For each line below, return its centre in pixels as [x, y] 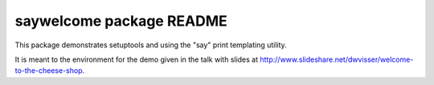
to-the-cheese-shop [49, 71]
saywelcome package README [121, 21]
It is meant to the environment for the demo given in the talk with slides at [137, 59]
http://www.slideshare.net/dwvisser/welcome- [337, 59]
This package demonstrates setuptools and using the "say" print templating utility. [151, 45]
